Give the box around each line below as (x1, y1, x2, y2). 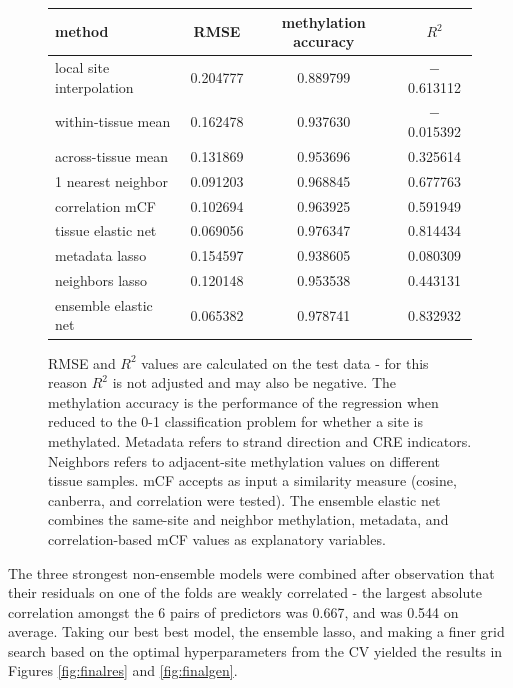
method (55, 21, 109, 42)
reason (48, 372, 88, 393)
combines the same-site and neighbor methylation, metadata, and (48, 509, 449, 530)
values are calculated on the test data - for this (141, 352, 429, 373)
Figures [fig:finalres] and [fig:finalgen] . (8, 660, 238, 681)
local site (55, 56, 110, 77)
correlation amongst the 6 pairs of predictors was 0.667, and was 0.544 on (8, 601, 459, 622)
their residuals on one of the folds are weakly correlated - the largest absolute (8, 582, 482, 603)
